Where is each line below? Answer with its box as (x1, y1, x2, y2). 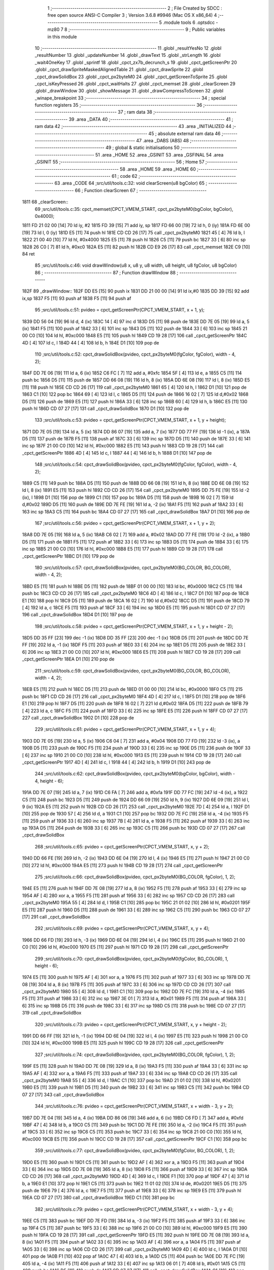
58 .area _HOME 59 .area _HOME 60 (119, 166, 196, 172)
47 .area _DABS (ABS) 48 (136, 138, 189, 144)
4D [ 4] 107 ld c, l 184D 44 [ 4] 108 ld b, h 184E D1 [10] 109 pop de (22, 339, 159, 345)
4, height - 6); (35, 778, 64, 784)
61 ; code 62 (112, 173, 138, 179)
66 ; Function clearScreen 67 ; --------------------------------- (75, 187, 207, 193)
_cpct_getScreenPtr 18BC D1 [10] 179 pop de (22, 553, 115, 559)
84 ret (22, 250, 35, 257)
